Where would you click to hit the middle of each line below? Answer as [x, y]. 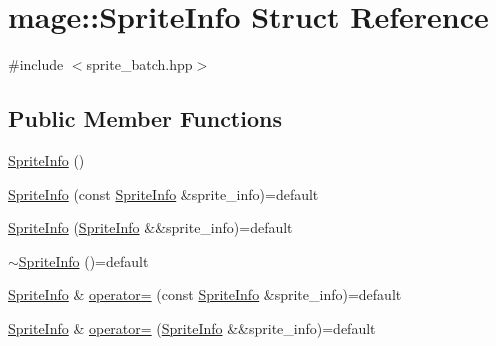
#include [36, 64]
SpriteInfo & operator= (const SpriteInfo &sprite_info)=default [205, 294]
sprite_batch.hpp [139, 64]
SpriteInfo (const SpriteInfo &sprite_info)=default [163, 193]
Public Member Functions [145, 118]
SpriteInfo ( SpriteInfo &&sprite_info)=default [150, 227]
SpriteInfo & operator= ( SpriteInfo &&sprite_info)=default [192, 327]
